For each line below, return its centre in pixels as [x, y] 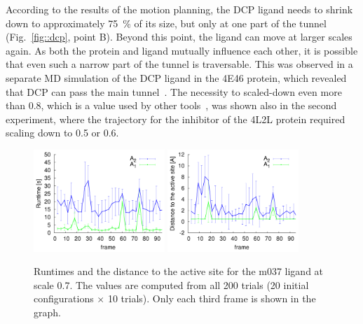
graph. [47, 312]
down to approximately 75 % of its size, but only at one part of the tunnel [166, 23]
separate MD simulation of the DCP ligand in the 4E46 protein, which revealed [176, 77]
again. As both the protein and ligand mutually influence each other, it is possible [182, 50]
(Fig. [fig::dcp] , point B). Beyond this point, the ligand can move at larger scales [179, 37]
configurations [64, 298]
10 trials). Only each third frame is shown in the [212, 298]
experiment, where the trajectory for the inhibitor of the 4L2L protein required [176, 119]
